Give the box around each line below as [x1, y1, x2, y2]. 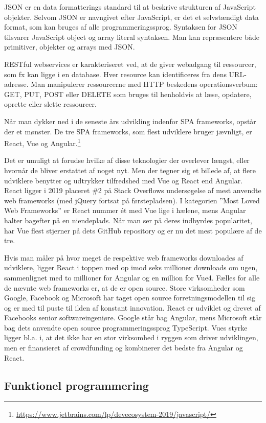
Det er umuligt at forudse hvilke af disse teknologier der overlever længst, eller [4, 155, 250, 166]
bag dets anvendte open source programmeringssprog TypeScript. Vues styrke [4, 322, 248, 333]
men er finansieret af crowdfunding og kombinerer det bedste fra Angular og [4, 342, 243, 353]
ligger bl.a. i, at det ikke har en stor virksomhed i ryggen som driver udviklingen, [4, 332, 258, 343]
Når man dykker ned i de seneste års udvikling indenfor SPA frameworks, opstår [4, 115, 256, 126]
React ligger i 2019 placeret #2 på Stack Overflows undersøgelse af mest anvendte [4, 185, 261, 196]
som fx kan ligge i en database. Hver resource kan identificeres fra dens [4, 68, 227, 79]
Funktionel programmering [4, 377, 149, 393]
